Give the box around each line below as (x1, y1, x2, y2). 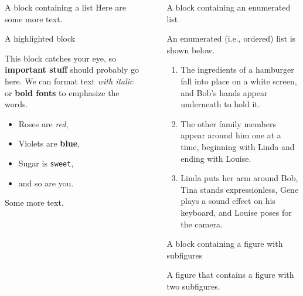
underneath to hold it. (181, 98, 260, 110)
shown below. (166, 43, 215, 56)
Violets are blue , (18, 137, 80, 149)
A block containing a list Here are (5, 1, 127, 13)
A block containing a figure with (166, 237, 283, 250)
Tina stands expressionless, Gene (181, 183, 299, 195)
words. (5, 98, 28, 110)
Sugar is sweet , (18, 156, 74, 169)
